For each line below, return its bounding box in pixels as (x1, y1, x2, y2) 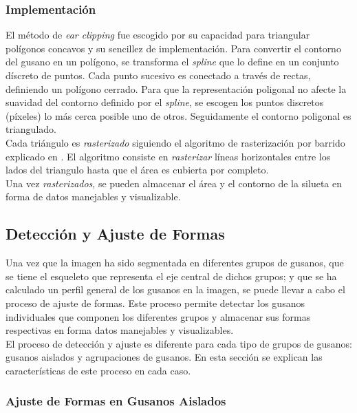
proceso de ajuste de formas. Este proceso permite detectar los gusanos (6, 295, 305, 310)
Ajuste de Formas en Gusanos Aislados (6, 392, 226, 410)
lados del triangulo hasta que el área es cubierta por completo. (6, 162, 269, 177)
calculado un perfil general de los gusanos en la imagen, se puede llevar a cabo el (6, 282, 345, 297)
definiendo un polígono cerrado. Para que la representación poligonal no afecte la (6, 81, 347, 96)
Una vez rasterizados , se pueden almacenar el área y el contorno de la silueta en (6, 176, 343, 190)
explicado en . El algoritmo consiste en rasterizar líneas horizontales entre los (6, 149, 331, 163)
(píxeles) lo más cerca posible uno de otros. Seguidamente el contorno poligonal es (6, 108, 351, 123)
